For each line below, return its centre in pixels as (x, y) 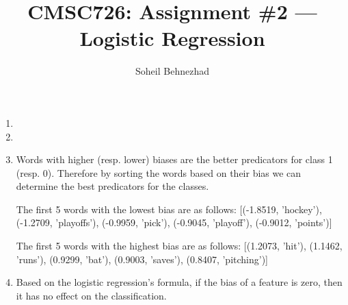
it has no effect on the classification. (91, 295)
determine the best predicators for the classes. (112, 186)
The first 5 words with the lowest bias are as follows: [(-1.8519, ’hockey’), (169, 209)
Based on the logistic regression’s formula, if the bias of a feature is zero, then (179, 282)
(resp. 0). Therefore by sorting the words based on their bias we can (159, 172)
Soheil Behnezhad (172, 71)
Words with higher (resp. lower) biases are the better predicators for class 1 (174, 159)
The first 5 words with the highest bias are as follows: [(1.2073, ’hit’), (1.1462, (179, 246)
